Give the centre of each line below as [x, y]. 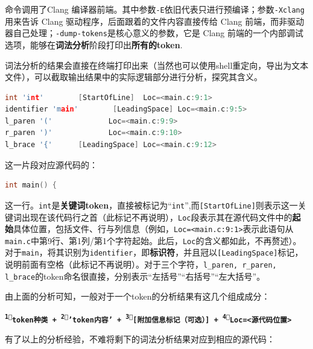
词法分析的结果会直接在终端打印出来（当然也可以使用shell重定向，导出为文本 [157, 65]
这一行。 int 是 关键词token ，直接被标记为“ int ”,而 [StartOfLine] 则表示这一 [151, 205]
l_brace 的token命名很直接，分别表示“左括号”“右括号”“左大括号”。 [135, 276]
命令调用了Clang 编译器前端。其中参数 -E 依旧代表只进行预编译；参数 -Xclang [155, 9]
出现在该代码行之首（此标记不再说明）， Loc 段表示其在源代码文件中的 [157, 217]
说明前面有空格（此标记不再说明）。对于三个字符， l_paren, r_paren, [141, 264]
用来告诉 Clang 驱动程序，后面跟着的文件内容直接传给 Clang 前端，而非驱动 [155, 21]
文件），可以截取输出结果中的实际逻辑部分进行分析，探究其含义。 [134, 77]
